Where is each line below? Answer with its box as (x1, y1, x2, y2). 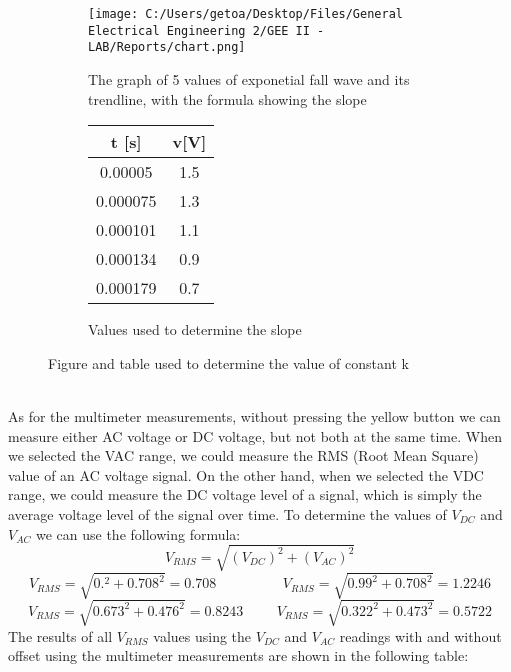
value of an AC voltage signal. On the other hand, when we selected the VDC (8, 464, 484, 485)
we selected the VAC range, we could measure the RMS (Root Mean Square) (8, 445, 479, 466)
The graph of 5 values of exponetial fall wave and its (88, 68, 410, 89)
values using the (153, 625, 252, 646)
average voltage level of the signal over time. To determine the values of (8, 503, 447, 524)
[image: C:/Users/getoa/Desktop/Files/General (88, 7, 403, 21)
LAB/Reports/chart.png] (88, 40, 246, 55)
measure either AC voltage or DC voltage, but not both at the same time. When (8, 425, 502, 446)
